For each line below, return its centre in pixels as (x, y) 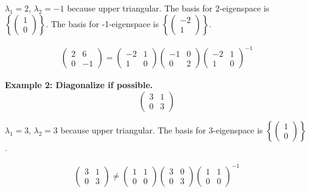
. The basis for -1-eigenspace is (102, 23)
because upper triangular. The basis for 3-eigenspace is (162, 130)
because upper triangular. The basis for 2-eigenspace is (168, 8)
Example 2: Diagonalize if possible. (79, 85)
